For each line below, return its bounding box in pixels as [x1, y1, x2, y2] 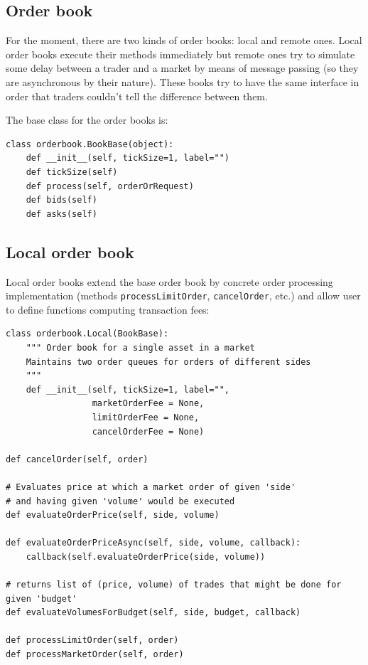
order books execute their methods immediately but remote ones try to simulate [6, 46, 355, 61]
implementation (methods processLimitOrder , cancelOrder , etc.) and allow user [6, 288, 361, 303]
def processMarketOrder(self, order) [6, 649, 184, 660]
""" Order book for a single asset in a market [26, 342, 255, 353]
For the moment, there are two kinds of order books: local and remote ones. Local [6, 33, 362, 48]
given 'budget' [6, 593, 77, 604]
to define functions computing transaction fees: [6, 302, 210, 316]
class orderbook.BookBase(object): [6, 139, 174, 149]
